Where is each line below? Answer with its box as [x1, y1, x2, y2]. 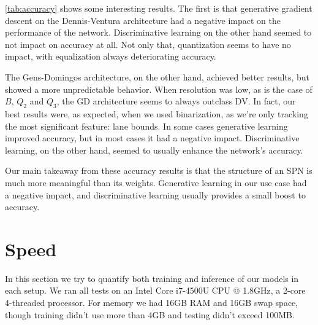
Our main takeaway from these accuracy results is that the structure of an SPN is [5, 164, 312, 177]
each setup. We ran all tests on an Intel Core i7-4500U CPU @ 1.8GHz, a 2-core [5, 284, 306, 297]
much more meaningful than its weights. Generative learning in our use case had [5, 176, 307, 189]
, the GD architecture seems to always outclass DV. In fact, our [56, 95, 296, 108]
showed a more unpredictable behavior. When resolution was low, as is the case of [5, 82, 312, 95]
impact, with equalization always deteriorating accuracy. [5, 50, 216, 63]
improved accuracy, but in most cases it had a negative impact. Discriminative [5, 131, 300, 144]
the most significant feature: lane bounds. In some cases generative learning [5, 119, 288, 132]
